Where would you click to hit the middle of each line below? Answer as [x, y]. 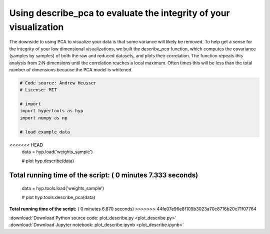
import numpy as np [43, 118]
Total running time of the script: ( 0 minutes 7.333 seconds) [104, 175]
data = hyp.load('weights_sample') [57, 152]
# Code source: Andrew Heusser [58, 83]
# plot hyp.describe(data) [48, 161]
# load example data [45, 132]
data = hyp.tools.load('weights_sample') [63, 188]
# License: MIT [38, 90]
